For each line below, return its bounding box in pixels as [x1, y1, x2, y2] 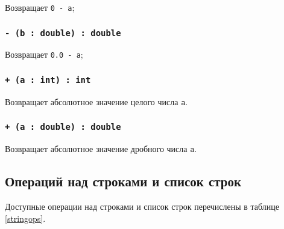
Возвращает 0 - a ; [5, 1, 75, 13]
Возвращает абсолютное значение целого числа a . [5, 95, 188, 108]
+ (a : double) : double [5, 122, 121, 132]
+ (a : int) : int [5, 75, 91, 85]
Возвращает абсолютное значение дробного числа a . [5, 142, 197, 155]
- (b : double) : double [5, 28, 121, 38]
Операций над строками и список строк [5, 172, 242, 191]
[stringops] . [5, 212, 46, 224]
